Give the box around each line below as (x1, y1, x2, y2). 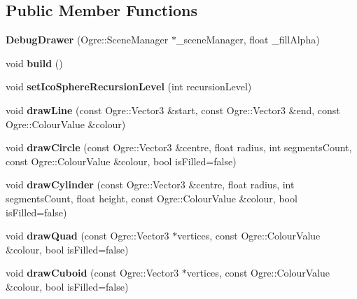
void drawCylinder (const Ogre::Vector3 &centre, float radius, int (6, 177, 295, 192)
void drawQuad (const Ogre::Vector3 (6, 228, 169, 243)
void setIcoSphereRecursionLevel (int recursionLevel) (6, 79, 252, 94)
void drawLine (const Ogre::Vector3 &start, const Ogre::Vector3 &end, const (6, 102, 340, 117)
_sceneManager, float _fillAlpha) (176, 32, 320, 47)
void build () (6, 55, 63, 70)
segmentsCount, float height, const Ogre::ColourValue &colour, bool (6, 190, 297, 205)
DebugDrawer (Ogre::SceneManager (6, 32, 169, 47)
